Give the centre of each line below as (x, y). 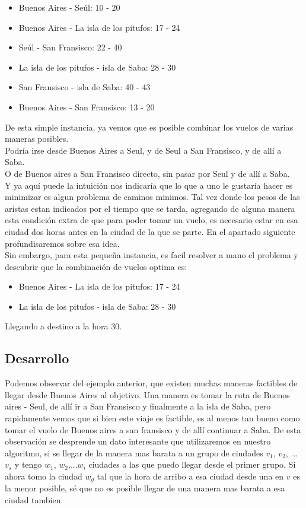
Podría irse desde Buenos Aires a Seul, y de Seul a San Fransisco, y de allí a (143, 150)
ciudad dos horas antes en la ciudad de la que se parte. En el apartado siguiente (150, 231)
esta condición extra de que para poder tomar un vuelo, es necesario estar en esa (152, 220)
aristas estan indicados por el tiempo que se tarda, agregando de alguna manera (150, 208)
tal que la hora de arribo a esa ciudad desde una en (190, 476)
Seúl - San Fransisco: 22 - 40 (70, 47)
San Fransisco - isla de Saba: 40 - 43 (85, 87)
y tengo (28, 464)
